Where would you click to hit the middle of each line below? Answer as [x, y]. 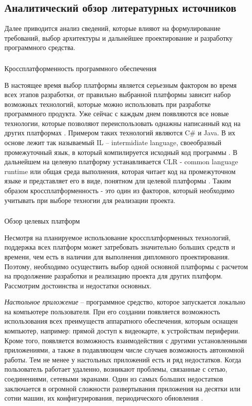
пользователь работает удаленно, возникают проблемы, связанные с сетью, [116, 369]
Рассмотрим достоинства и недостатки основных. [78, 285]
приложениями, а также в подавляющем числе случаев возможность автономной [125, 350]
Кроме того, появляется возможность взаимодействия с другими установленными [126, 340]
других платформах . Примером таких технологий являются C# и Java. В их [120, 133]
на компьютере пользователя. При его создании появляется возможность [112, 311]
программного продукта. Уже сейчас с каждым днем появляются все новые [117, 114]
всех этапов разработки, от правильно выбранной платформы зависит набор [118, 94]
